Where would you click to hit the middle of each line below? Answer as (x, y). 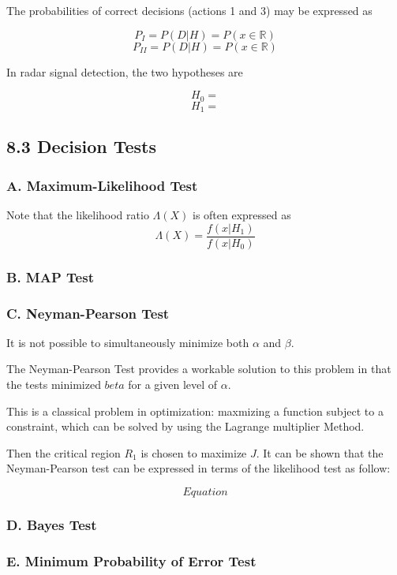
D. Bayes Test (52, 524)
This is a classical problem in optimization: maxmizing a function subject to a (195, 411)
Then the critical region (64, 452)
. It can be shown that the (320, 452)
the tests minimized (54, 384)
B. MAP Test (50, 276)
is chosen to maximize (194, 452)
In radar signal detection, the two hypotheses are (125, 71)
